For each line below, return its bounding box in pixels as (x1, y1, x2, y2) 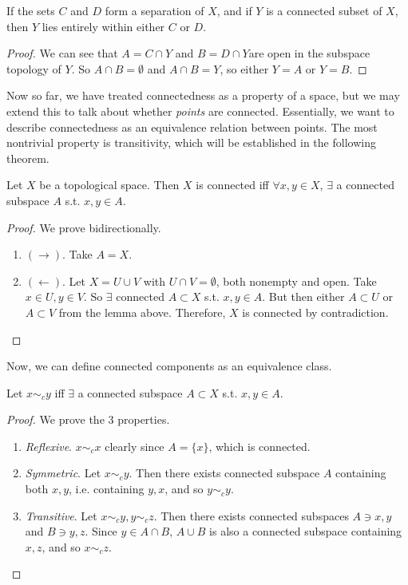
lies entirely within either (42, 18, 165, 34)
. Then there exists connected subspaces (153, 507, 349, 524)
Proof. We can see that (6, 45, 118, 61)
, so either (220, 60, 269, 77)
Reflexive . (25, 437, 72, 454)
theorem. (6, 149, 50, 166)
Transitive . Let (25, 507, 97, 524)
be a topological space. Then (39, 176, 180, 193)
